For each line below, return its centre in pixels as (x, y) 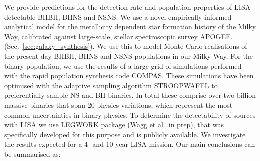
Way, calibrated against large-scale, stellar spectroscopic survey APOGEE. (118, 36)
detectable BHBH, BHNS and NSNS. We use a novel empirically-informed (118, 16)
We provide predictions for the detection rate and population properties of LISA (127, 7)
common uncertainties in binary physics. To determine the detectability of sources (130, 115)
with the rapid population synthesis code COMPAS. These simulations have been (129, 75)
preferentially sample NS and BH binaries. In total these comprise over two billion (130, 95)
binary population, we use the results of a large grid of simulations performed (123, 65)
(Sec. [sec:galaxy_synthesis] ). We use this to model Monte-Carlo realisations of (126, 46)
